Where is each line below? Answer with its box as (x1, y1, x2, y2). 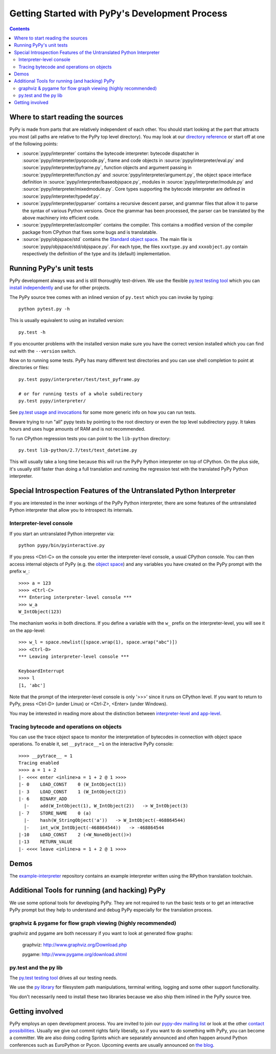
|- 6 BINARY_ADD (18, 796, 67, 802)
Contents (9, 26, 30, 32)
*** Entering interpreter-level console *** (18, 595, 132, 600)
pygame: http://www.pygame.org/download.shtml (22, 951, 127, 957)
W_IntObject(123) (18, 609, 62, 615)
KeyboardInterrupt (18, 668, 65, 674)
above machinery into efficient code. (22, 215, 100, 221)
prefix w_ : (9, 568, 30, 574)
